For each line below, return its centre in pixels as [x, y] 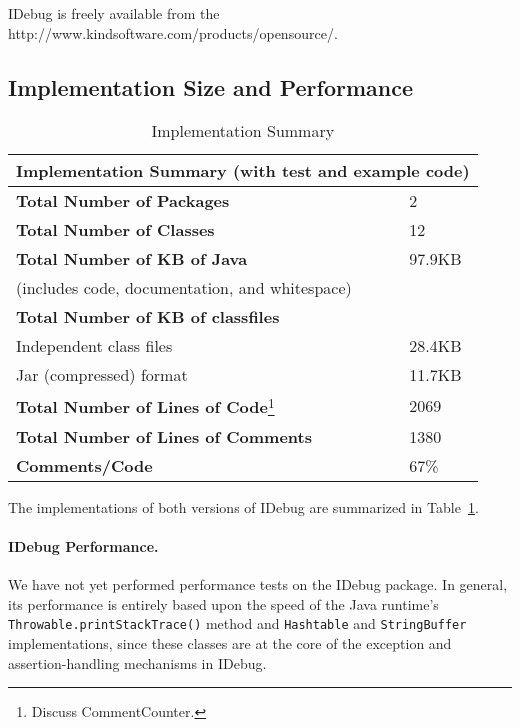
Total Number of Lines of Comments [164, 436]
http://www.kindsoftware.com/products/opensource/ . [173, 32]
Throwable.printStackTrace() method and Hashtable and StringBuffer [237, 623]
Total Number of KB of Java [132, 259]
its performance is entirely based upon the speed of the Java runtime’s [223, 603]
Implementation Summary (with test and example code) [243, 171]
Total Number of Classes [115, 230]
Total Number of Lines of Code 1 [145, 405]
